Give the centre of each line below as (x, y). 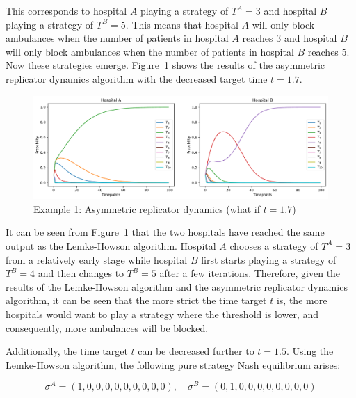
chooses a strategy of (274, 245)
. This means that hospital (182, 24)
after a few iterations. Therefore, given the (250, 273)
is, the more (302, 300)
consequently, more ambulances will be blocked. (107, 327)
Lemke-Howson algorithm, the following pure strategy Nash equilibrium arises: (173, 364)
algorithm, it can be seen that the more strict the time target (136, 300)
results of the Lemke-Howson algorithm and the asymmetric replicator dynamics (177, 286)
